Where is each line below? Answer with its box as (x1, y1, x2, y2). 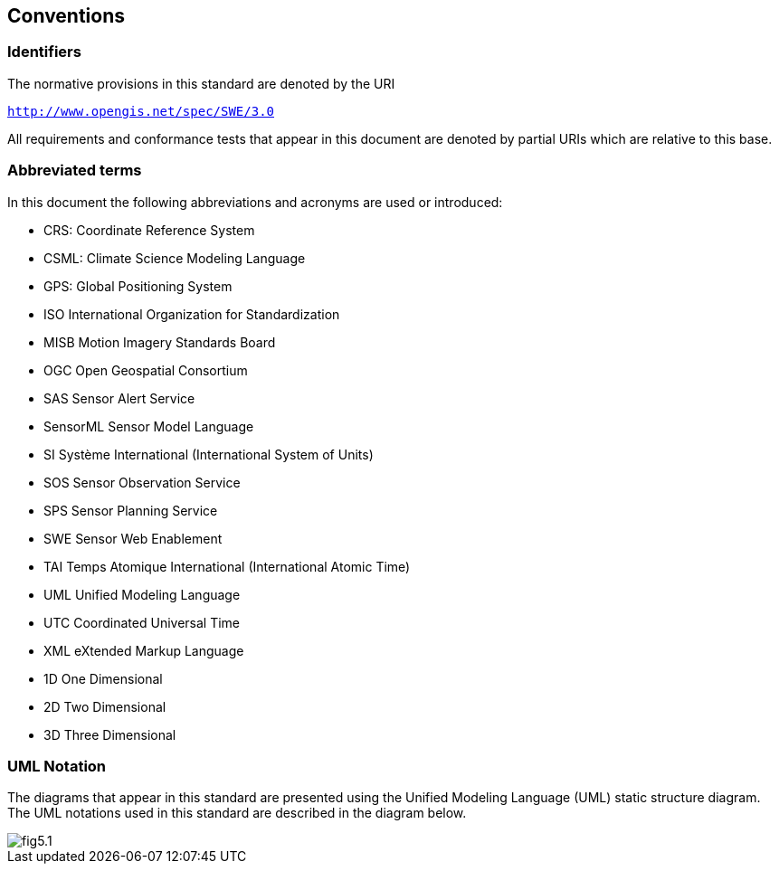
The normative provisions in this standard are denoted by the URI (7, 75, 395, 91)
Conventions (7, 5, 126, 27)
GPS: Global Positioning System (43, 278, 233, 294)
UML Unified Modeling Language (43, 586, 241, 602)
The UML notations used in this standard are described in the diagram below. (7, 805, 467, 821)
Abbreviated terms (7, 161, 142, 180)
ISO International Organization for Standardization (43, 306, 340, 322)
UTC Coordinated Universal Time (43, 614, 241, 630)
